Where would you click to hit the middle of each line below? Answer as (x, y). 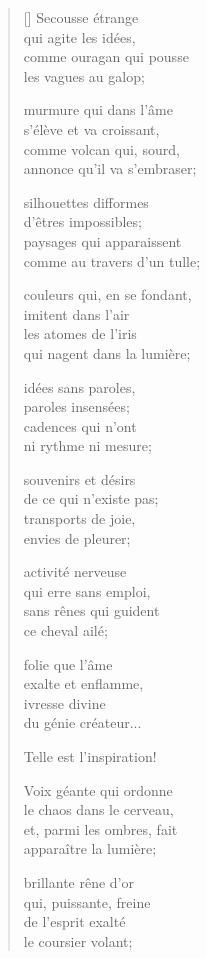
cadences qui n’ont (80, 425)
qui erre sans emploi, (87, 590)
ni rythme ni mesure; (87, 445)
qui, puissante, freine (87, 901)
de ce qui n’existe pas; (91, 498)
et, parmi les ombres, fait (100, 828)
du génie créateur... (82, 722)
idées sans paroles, (79, 386)
